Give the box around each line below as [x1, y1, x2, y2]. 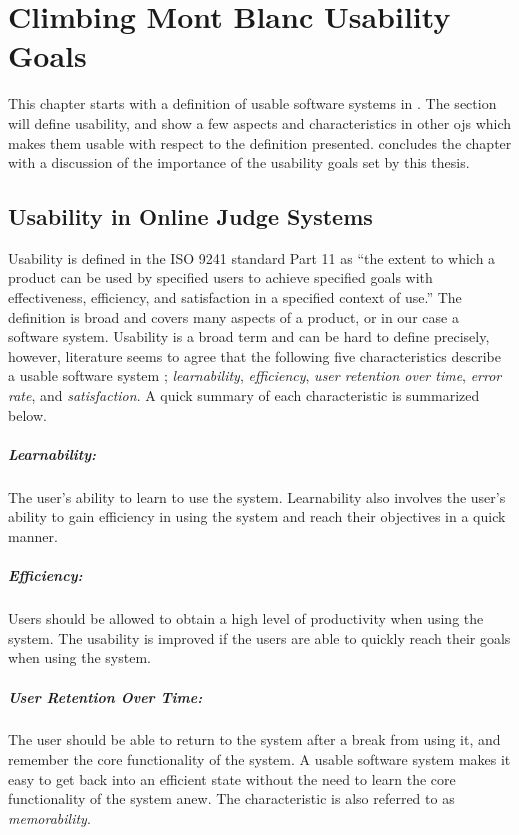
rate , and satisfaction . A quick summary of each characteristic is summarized [8, 385, 480, 406]
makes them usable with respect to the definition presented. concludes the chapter [8, 132, 512, 153]
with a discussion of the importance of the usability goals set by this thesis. [8, 152, 470, 173]
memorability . [8, 807, 91, 828]
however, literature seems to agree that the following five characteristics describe [8, 345, 501, 366]
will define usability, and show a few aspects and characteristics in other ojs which [8, 112, 512, 133]
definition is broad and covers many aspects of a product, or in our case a [8, 306, 459, 327]
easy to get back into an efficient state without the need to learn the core [8, 768, 456, 789]
